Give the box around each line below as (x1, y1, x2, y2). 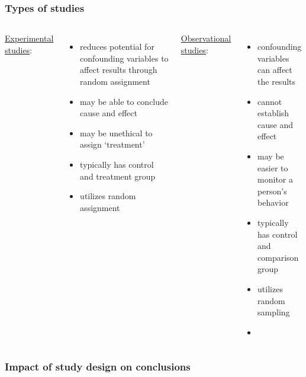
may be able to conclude (80, 95, 169, 107)
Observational (181, 32, 231, 44)
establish (257, 107, 289, 119)
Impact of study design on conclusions (5, 359, 191, 374)
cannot (257, 95, 282, 107)
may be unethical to (80, 126, 153, 139)
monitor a (257, 173, 293, 186)
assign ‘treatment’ (80, 138, 145, 151)
